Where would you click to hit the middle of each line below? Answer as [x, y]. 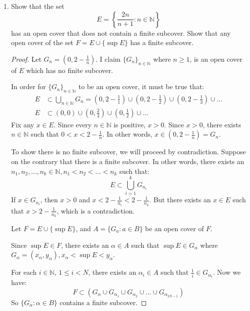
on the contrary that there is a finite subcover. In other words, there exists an [128, 161]
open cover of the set [42, 42]
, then [49, 200]
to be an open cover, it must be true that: [141, 86]
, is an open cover [216, 59]
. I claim [108, 59]
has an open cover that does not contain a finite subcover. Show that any [121, 33]
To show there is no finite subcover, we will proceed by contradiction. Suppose [128, 152]
